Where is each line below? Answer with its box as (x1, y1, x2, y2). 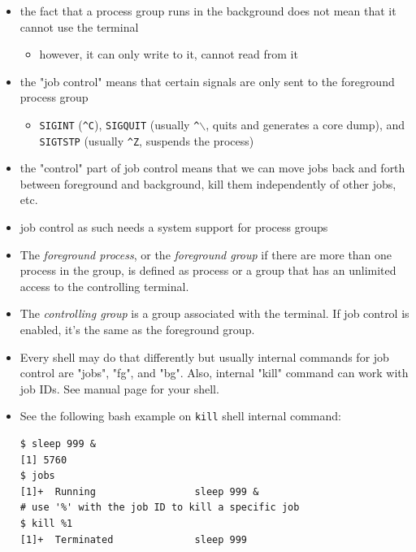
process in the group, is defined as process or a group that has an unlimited (19, 262, 396, 279)
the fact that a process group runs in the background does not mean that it (19, 2, 396, 19)
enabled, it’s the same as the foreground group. (19, 321, 255, 338)
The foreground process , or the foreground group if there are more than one (19, 246, 392, 263)
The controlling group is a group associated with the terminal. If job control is (19, 305, 409, 322)
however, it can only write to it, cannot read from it (39, 46, 298, 63)
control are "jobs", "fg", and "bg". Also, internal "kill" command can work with (19, 364, 409, 381)
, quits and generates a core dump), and (206, 115, 405, 133)
